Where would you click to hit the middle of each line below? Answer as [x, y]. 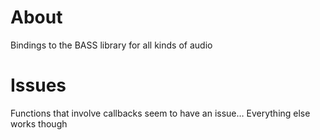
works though [39, 123]
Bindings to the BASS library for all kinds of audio [111, 45]
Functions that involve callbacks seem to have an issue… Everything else [160, 113]
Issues [38, 85]
